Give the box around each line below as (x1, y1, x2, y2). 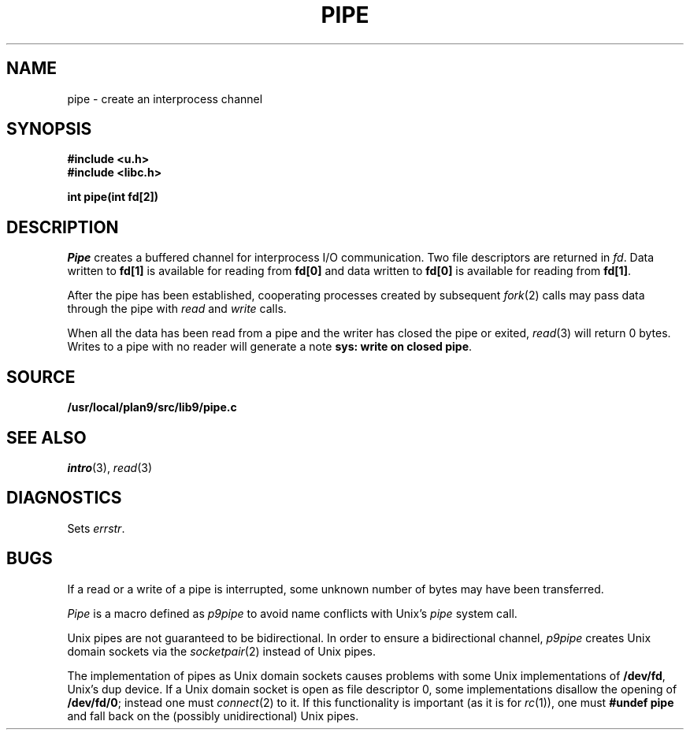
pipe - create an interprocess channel (67, 91, 263, 106)
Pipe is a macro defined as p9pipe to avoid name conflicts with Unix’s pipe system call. (67, 606, 517, 620)
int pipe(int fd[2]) (67, 190, 159, 204)
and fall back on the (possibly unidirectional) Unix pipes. (67, 708, 359, 723)
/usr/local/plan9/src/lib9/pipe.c (67, 400, 237, 414)
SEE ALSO (6, 427, 87, 448)
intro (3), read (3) (67, 460, 153, 474)
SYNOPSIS (6, 119, 92, 139)
